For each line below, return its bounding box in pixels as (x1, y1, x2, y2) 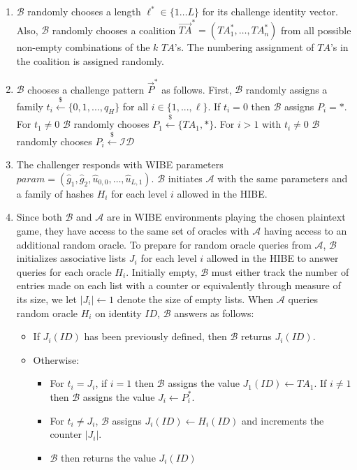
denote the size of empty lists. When (117, 291, 274, 306)
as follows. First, (161, 82, 232, 96)
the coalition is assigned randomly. (16, 53, 164, 68)
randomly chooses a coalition (52, 22, 176, 37)
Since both (16, 210, 62, 224)
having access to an (263, 223, 347, 237)
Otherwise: (33, 352, 80, 367)
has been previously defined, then (84, 329, 227, 344)
